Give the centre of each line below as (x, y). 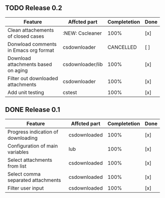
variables (18, 152)
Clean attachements (31, 30)
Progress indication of (33, 132)
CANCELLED (122, 47)
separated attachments (34, 180)
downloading (23, 138)
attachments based (30, 64)
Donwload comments (32, 44)
